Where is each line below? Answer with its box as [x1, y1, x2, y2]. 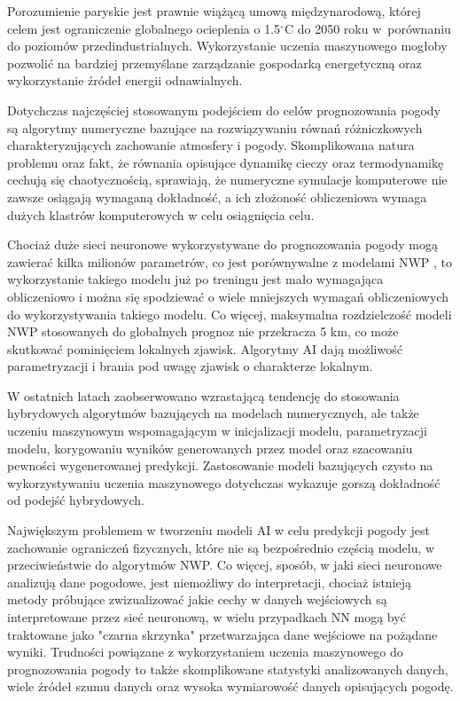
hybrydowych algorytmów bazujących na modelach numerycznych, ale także [7, 404, 419, 422]
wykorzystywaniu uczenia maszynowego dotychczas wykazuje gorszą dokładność [7, 473, 441, 492]
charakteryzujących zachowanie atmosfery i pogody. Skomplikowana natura [7, 136, 415, 154]
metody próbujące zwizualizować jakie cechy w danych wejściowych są [7, 590, 387, 609]
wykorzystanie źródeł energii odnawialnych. [7, 71, 243, 90]
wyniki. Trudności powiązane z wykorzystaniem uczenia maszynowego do [7, 642, 403, 661]
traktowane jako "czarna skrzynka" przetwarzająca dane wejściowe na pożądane [7, 625, 438, 643]
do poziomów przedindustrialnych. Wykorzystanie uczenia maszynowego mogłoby [7, 36, 448, 55]
